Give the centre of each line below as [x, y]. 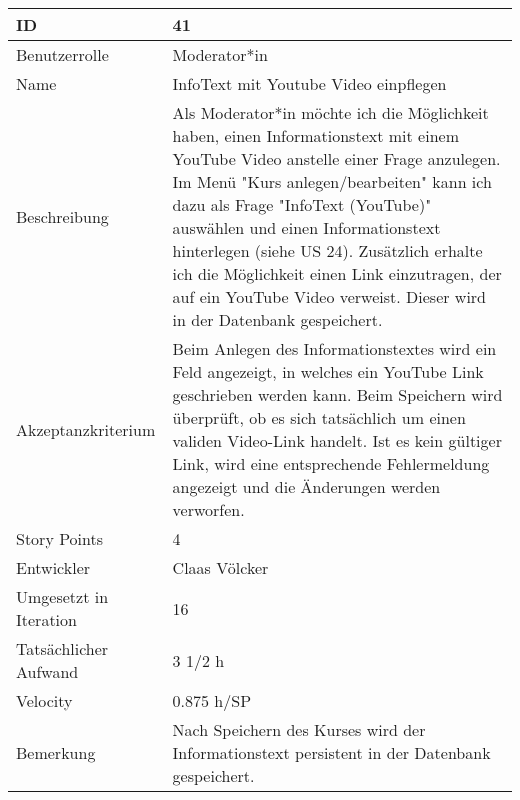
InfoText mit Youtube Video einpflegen [309, 83]
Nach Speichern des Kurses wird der [299, 729]
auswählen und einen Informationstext [306, 227]
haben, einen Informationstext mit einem [315, 135]
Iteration [46, 619]
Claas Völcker [220, 567]
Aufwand [47, 671]
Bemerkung [56, 752]
